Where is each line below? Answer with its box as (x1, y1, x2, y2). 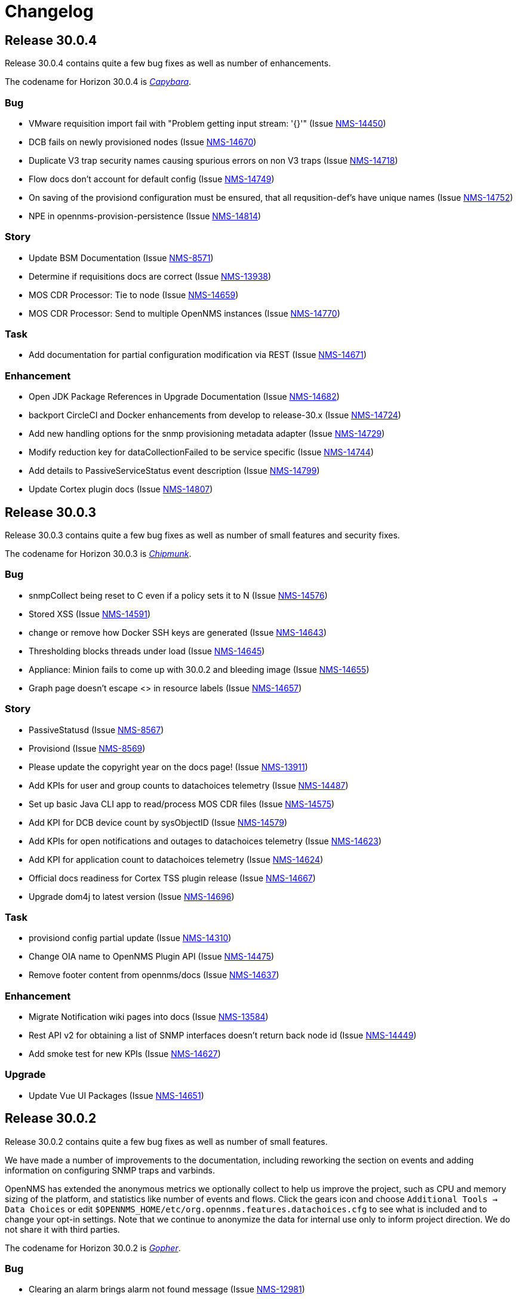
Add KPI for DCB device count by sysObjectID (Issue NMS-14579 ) (29, 817, 288, 828)
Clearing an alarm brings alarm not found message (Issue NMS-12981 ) (29, 1284, 305, 1295)
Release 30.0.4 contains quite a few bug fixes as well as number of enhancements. (5, 58, 331, 69)
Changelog (5, 1, 94, 22)
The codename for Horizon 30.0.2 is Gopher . (5, 1242, 181, 1253)
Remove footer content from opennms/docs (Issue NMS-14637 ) (29, 970, 279, 981)
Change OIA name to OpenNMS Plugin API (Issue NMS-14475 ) (29, 951, 275, 962)
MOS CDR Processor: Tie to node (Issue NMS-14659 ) (29, 289, 239, 300)
